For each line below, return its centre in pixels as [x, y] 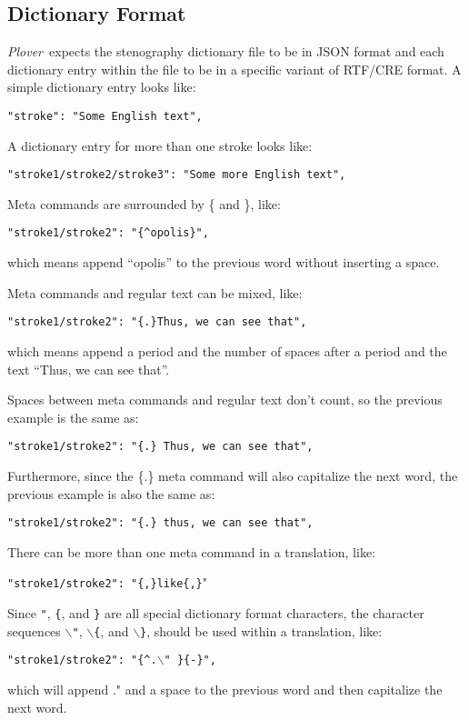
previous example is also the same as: [111, 493]
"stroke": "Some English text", [105, 116]
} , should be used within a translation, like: [261, 630]
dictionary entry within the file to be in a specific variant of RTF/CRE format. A [234, 69]
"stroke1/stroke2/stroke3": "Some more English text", [177, 175]
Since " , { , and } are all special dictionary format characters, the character [216, 613]
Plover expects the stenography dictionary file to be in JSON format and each [226, 51]
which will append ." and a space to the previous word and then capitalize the [225, 690]
